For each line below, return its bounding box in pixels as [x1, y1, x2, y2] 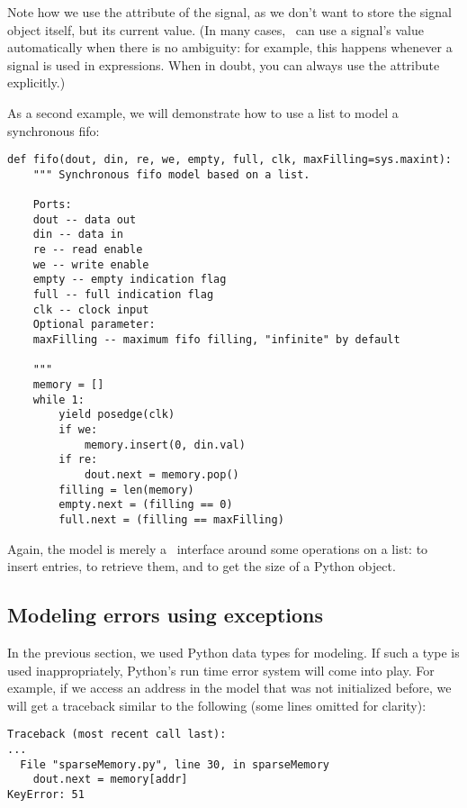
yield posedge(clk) [58, 408, 175, 422]
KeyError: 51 [7, 787, 85, 801]
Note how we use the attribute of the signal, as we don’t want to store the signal [7, 3, 452, 21]
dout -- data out [32, 213, 137, 226]
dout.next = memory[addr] [32, 773, 188, 786]
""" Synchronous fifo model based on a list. [32, 168, 310, 181]
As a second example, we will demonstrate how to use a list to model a [7, 103, 399, 122]
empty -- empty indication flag [32, 273, 227, 286]
